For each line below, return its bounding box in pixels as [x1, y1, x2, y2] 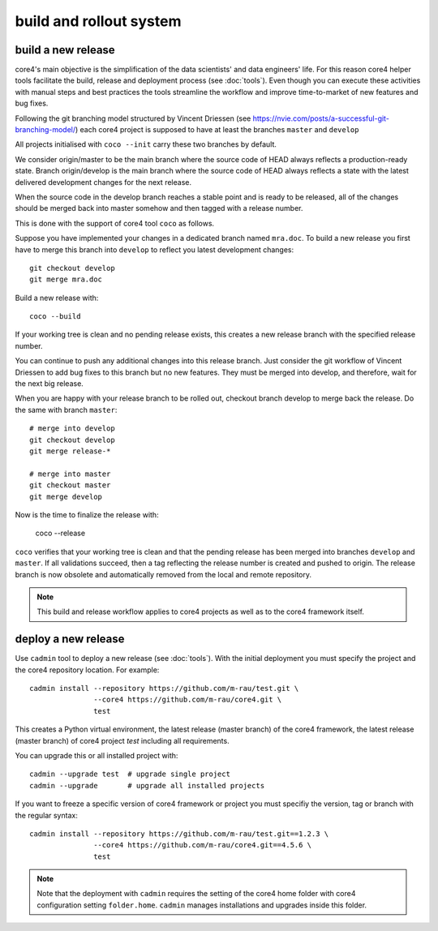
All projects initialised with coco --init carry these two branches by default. [15, 139, 277, 149]
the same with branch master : [15, 405, 118, 414]
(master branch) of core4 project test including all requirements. [15, 736, 230, 745]
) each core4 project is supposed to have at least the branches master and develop [75, 125, 359, 135]
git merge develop [29, 491, 103, 501]
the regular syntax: [15, 810, 79, 820]
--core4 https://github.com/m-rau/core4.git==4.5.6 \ [93, 840, 312, 850]
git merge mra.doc [29, 275, 103, 284]
